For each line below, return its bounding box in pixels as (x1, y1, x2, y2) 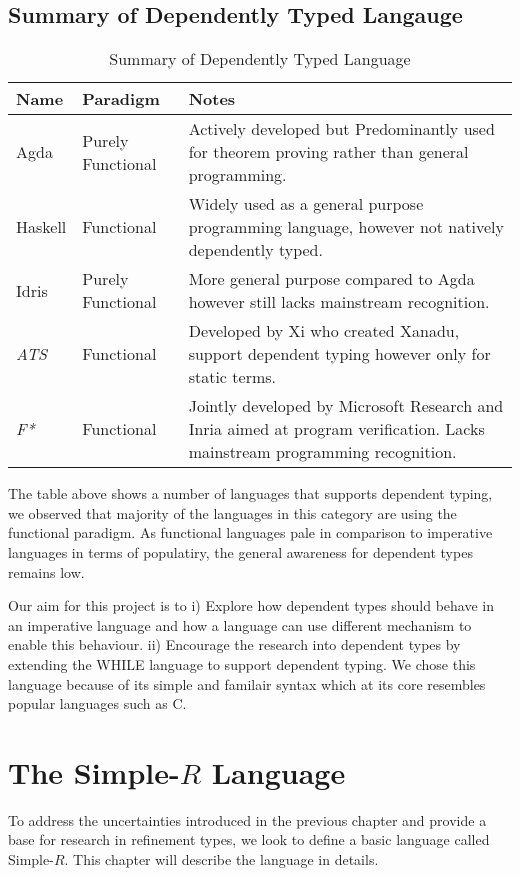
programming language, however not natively (188, 215, 504, 239)
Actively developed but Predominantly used (188, 117, 495, 141)
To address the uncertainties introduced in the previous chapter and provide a (8, 809, 487, 830)
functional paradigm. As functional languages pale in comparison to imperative (8, 522, 493, 543)
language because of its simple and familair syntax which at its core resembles (8, 673, 486, 694)
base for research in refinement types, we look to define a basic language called (8, 829, 490, 850)
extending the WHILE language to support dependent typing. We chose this (8, 653, 476, 674)
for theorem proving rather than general (188, 140, 469, 164)
